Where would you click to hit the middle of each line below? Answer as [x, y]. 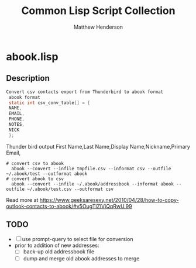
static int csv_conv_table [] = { [49, 103]
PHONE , [17, 119]
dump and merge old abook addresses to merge [81, 258]
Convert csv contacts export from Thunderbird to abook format [85, 92]
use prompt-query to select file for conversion [78, 239]
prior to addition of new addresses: [57, 245]
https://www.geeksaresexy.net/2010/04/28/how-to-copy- [109, 200]
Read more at [22, 200]
